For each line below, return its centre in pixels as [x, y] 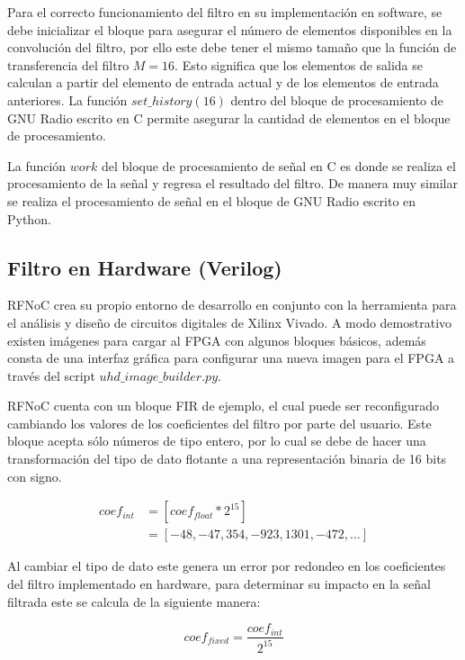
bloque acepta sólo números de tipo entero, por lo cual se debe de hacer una [217, 441]
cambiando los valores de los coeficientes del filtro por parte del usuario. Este [219, 423]
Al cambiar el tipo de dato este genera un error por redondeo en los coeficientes [227, 566]
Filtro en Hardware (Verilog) [145, 267]
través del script [51, 375]
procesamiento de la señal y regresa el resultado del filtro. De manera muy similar [232, 183]
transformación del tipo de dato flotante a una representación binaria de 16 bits [227, 459]
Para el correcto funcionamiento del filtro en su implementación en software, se [225, 12]
